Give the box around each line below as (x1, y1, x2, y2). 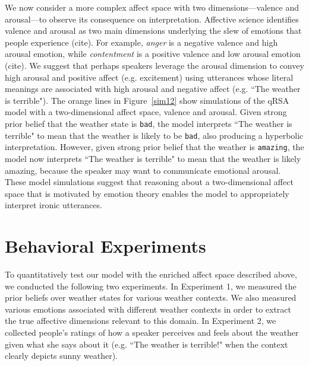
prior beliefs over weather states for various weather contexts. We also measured (5, 291, 297, 304)
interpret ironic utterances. (5, 199, 102, 211)
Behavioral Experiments (5, 234, 206, 258)
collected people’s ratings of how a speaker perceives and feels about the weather (5, 326, 299, 338)
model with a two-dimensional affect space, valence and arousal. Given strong (5, 106, 287, 118)
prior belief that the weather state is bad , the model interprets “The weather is (5, 117, 292, 129)
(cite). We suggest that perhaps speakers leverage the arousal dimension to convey (5, 59, 304, 71)
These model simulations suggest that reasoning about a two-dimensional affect (5, 176, 294, 188)
